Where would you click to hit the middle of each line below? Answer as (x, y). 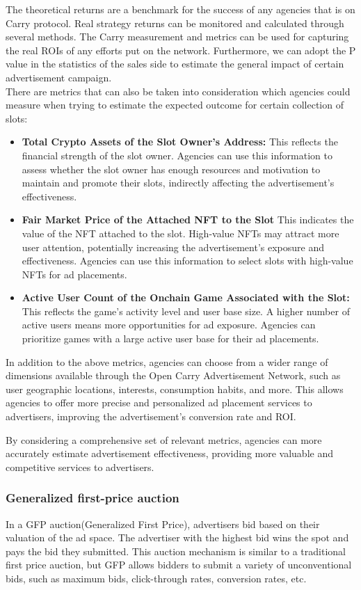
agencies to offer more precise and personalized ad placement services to (159, 402)
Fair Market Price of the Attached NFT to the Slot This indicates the (188, 220)
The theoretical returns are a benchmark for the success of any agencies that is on (180, 9)
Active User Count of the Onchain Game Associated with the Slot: (186, 297)
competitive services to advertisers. (80, 467)
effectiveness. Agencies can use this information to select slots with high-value (187, 261)
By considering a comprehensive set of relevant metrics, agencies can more (164, 439)
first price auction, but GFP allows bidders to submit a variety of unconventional (179, 565)
